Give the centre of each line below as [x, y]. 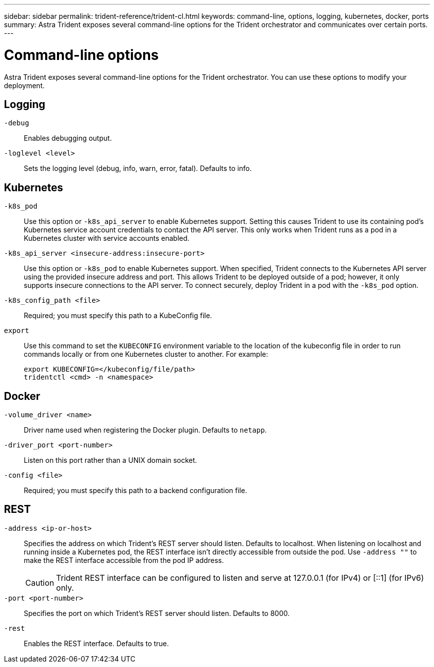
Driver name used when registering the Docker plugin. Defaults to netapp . [145, 430]
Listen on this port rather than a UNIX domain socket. [110, 460]
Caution [40, 583]
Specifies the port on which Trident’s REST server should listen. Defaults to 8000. [157, 613]
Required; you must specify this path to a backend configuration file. [136, 491]
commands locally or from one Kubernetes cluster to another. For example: [146, 354]
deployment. [24, 85]
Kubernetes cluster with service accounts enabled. [107, 238]
